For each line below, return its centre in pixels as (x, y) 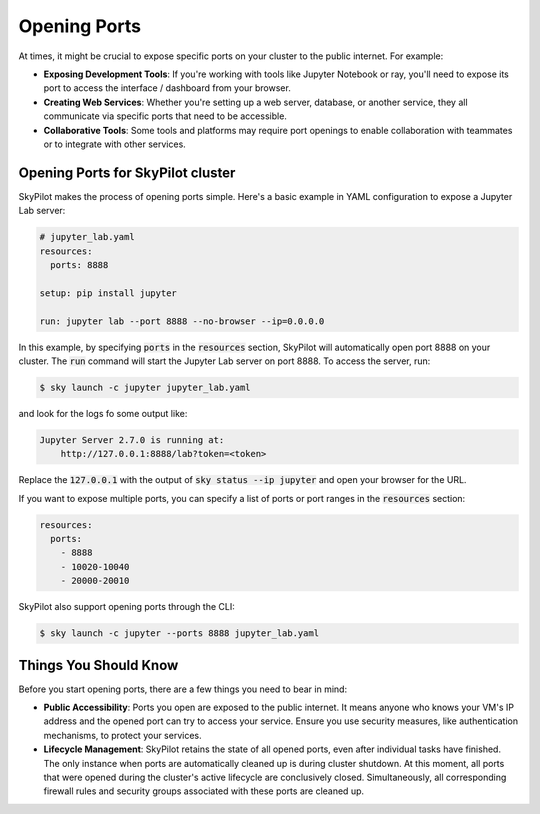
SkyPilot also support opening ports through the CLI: (126, 607)
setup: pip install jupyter (108, 293)
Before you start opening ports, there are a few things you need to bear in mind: (183, 689)
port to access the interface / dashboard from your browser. (167, 88)
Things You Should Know (98, 665)
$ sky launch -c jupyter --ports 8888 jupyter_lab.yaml (179, 633)
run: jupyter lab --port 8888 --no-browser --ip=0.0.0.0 (182, 321)
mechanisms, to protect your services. (122, 735)
